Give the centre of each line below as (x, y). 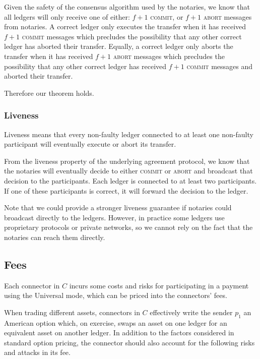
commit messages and (220, 66)
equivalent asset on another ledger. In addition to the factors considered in (119, 333)
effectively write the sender (191, 312)
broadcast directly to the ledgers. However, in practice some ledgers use (114, 217)
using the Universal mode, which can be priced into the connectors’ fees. (116, 295)
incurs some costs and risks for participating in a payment (159, 285)
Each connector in (32, 285)
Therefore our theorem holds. (49, 93)
